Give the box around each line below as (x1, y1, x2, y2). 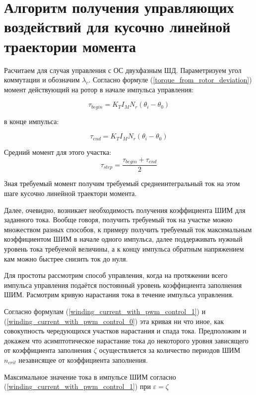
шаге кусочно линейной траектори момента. (4, 188, 137, 198)
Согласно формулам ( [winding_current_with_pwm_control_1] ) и (4, 306, 206, 316)
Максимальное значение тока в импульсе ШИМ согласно (4, 371, 176, 382)
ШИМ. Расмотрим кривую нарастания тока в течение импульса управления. (4, 289, 234, 300)
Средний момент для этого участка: (4, 147, 112, 157)
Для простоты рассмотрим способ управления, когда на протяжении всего (4, 270, 228, 280)
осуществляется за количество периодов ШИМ (99, 345, 241, 355)
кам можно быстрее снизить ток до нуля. (4, 253, 128, 263)
